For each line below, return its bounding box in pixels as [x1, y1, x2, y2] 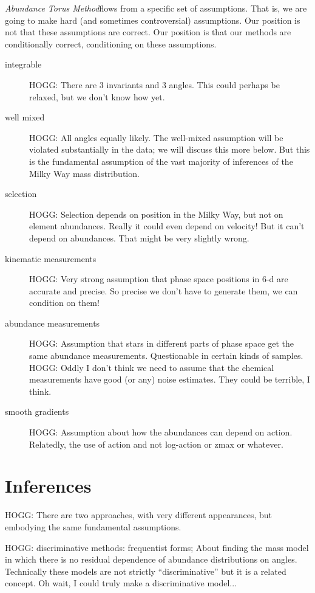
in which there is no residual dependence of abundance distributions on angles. [5, 553, 297, 566]
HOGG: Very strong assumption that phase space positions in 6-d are [29, 272, 288, 285]
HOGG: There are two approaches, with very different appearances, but [5, 508, 273, 521]
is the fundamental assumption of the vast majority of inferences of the [29, 154, 293, 167]
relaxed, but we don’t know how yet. [29, 90, 165, 103]
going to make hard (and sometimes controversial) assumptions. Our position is [5, 13, 300, 26]
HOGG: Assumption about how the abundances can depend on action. [29, 426, 293, 439]
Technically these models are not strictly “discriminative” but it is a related [5, 564, 286, 577]
